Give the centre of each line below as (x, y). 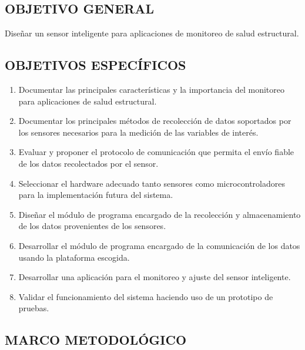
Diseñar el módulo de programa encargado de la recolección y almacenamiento (160, 214)
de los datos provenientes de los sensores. (92, 226)
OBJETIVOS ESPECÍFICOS (95, 65)
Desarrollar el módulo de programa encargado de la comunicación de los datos (159, 245)
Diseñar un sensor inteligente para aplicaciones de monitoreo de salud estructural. (152, 33)
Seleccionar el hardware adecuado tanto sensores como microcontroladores (152, 183)
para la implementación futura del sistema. (96, 195)
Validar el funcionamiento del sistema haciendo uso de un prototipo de (146, 296)
